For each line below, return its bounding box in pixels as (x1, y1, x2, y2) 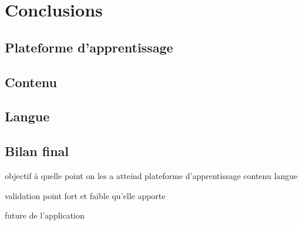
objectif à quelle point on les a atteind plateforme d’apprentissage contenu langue (5, 169, 298, 181)
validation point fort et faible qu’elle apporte (5, 189, 166, 201)
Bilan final (5, 142, 69, 160)
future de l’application (5, 209, 85, 221)
